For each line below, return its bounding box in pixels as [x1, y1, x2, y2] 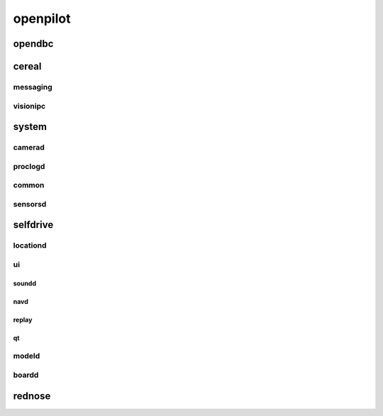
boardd [13, 370, 39, 380]
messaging [13, 82, 52, 92]
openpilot [13, 11, 71, 26]
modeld [13, 351, 40, 361]
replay [13, 315, 33, 324]
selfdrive [13, 219, 54, 231]
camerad [13, 143, 45, 153]
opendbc [13, 38, 54, 50]
